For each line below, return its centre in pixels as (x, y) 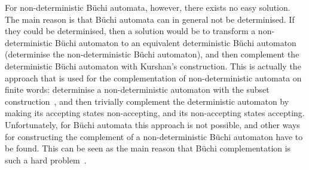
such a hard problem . (46, 160)
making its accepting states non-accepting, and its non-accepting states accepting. (155, 113)
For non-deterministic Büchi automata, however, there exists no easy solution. (148, 7)
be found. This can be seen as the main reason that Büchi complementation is (148, 148)
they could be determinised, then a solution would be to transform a (130, 31)
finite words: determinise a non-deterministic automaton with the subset (137, 89)
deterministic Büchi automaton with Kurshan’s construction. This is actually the (153, 66)
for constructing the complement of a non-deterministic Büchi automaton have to (154, 136)
